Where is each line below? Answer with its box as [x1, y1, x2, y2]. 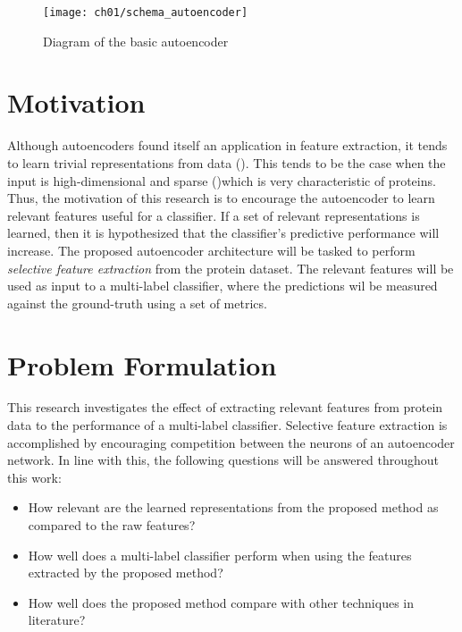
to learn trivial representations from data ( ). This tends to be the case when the [7, 153, 446, 172]
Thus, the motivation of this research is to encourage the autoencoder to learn [7, 189, 435, 207]
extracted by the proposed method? [28, 563, 223, 582]
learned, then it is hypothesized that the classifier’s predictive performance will [7, 223, 440, 242]
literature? [28, 611, 86, 629]
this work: [7, 468, 62, 486]
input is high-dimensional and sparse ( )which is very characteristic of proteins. [7, 171, 436, 190]
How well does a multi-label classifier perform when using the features [28, 545, 412, 564]
